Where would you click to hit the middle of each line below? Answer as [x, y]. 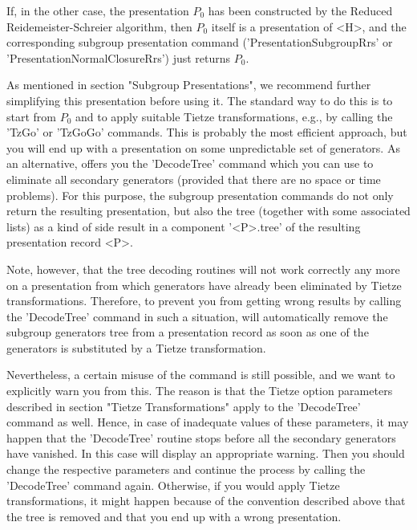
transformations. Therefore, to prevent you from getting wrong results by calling [204, 301]
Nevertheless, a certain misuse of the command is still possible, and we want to [201, 375]
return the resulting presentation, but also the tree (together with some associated [208, 211]
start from [31, 116]
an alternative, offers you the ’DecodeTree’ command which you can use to [190, 163]
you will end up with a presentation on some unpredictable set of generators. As [203, 147]
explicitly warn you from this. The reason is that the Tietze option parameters [200, 391]
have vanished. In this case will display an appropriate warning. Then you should [206, 453]
